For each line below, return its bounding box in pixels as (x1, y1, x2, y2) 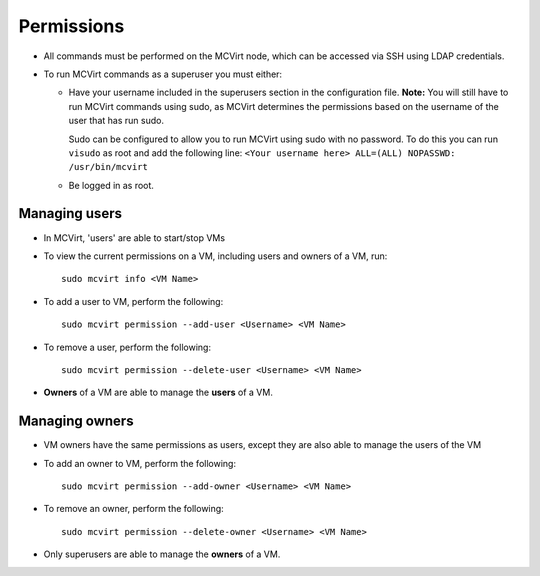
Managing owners (18, 413, 134, 430)
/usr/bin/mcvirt (68, 161, 149, 173)
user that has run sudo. (68, 115, 165, 127)
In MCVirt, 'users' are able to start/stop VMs (43, 231, 225, 244)
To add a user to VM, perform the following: (43, 295, 224, 307)
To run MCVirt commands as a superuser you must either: (43, 68, 283, 80)
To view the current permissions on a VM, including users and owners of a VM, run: (43, 250, 388, 262)
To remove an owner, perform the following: (43, 503, 224, 515)
